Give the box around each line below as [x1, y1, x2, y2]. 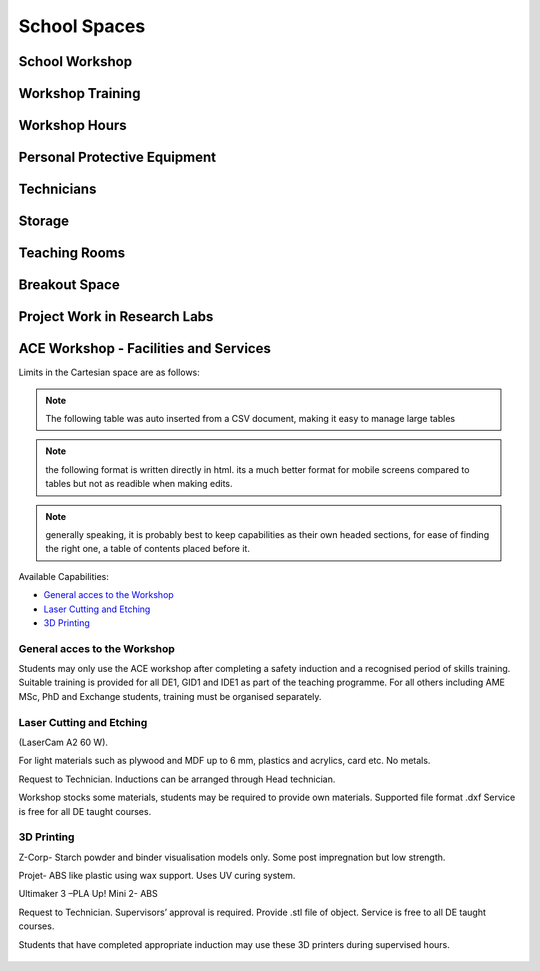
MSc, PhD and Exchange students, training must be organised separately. [18, 690, 322, 702]
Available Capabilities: [18, 570, 110, 582]
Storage [18, 213, 70, 230]
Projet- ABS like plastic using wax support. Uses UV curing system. [18, 870, 296, 882]
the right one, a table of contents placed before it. [45, 543, 250, 555]
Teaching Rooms [18, 245, 125, 262]
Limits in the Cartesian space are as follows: [18, 366, 200, 379]
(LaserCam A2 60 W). [18, 736, 109, 748]
